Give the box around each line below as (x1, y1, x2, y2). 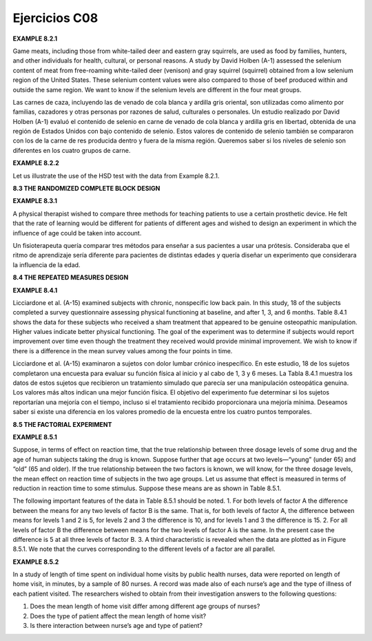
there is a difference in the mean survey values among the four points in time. (12, 346, 233, 355)
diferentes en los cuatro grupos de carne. (12, 146, 131, 154)
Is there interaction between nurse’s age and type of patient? (30, 622, 203, 630)
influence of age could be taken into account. (12, 229, 142, 237)
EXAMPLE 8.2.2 (12, 159, 59, 167)
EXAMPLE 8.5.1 (12, 433, 58, 441)
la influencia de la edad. (12, 260, 81, 269)
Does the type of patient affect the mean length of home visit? (30, 611, 207, 620)
